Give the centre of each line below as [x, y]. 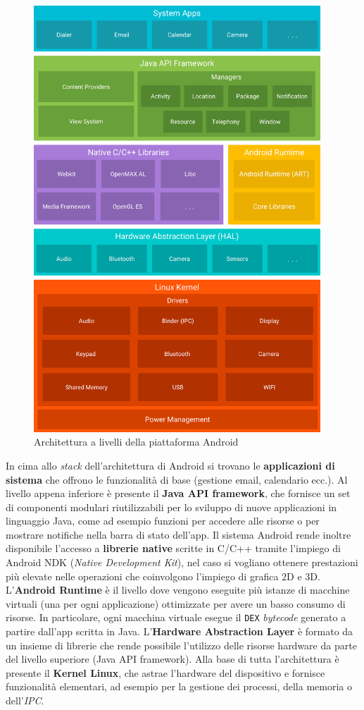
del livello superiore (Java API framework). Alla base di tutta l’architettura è [172, 659]
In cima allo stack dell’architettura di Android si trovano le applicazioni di [170, 465]
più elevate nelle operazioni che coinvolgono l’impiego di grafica [142, 576]
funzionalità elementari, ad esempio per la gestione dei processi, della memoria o [179, 686]
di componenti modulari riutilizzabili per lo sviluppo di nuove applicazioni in [171, 507]
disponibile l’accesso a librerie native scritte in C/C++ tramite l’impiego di [173, 548]
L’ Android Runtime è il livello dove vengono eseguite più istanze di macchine [178, 590]
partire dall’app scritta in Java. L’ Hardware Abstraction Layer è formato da [180, 631]
